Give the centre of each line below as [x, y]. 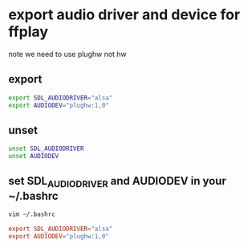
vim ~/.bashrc [32, 214]
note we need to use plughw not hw [67, 54]
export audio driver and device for [124, 15]
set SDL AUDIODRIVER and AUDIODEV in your [117, 182]
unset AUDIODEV [34, 157]
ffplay [28, 32]
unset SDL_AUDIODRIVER [46, 149]
